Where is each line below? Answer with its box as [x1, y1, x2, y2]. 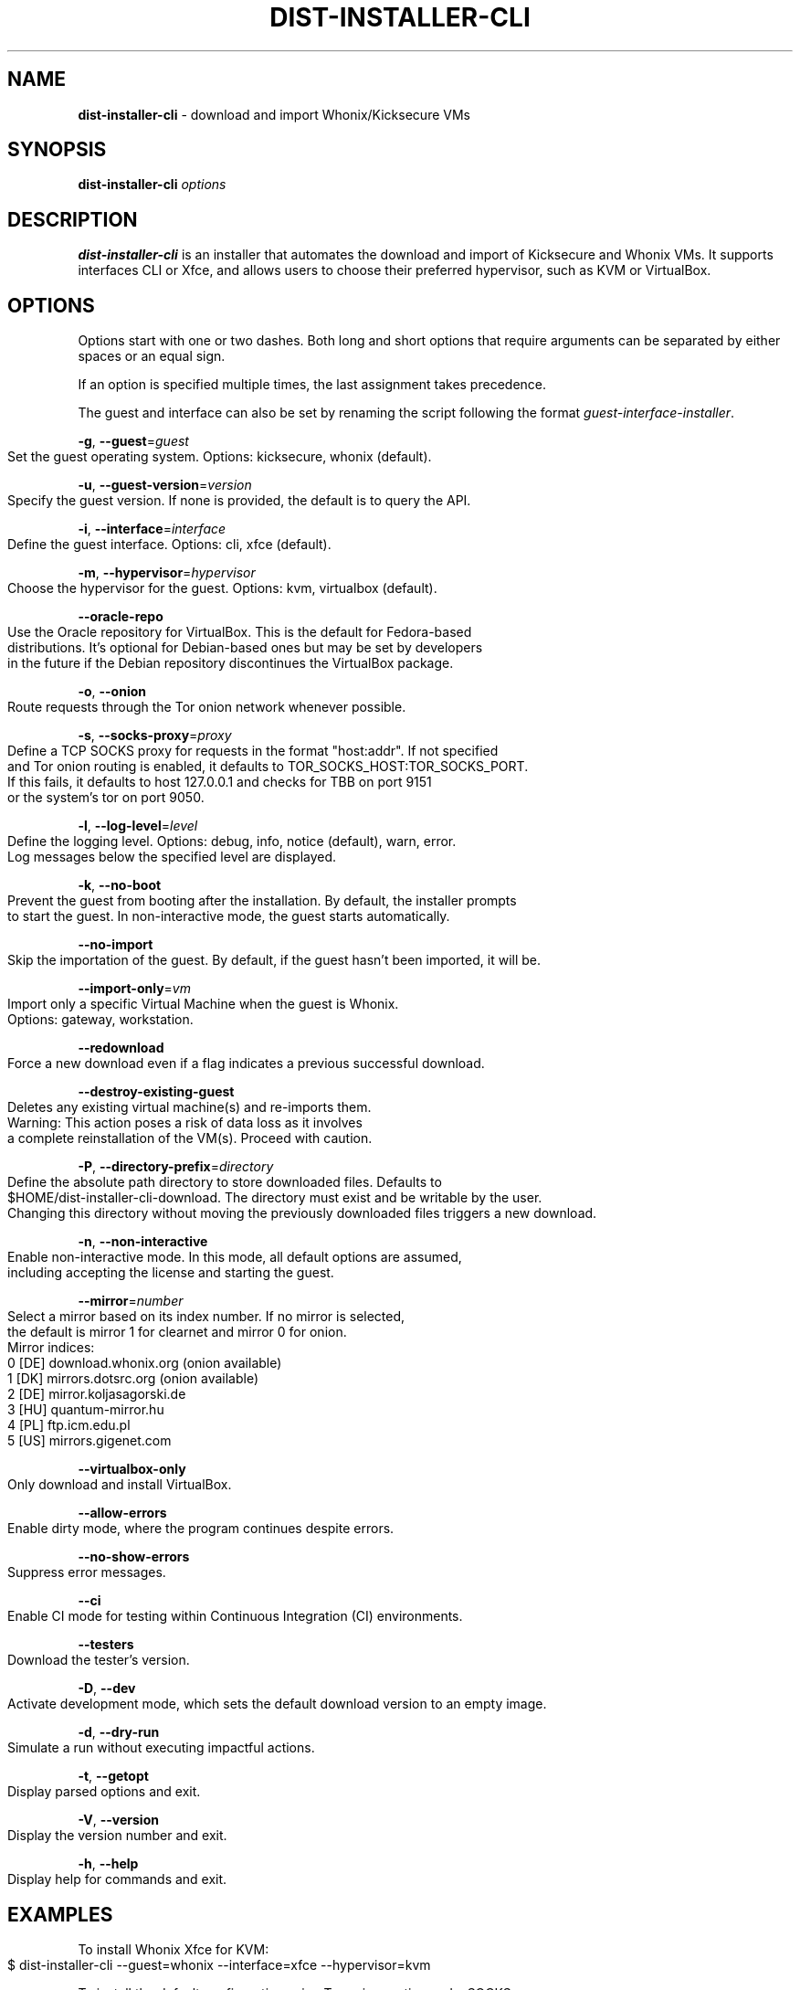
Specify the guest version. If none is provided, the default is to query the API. [7, 492, 471, 509]
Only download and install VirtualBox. [7, 1477, 232, 1493]
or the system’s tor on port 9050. [7, 789, 205, 806]
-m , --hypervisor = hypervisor [78, 565, 256, 581]
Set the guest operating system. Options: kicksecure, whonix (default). [7, 449, 432, 465]
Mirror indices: [7, 1339, 95, 1356]
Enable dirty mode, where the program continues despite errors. [7, 1520, 395, 1537]
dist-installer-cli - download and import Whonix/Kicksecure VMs [78, 106, 470, 122]
